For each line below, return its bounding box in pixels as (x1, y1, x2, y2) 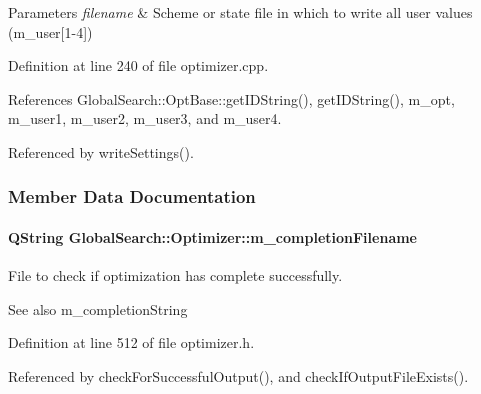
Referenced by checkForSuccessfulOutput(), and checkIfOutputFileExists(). (8, 365, 469, 386)
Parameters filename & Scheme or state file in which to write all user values (8, 2, 473, 22)
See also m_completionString (8, 298, 188, 319)
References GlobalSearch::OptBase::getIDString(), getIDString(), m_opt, (8, 88, 455, 109)
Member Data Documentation (8, 184, 256, 209)
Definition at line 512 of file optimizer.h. (8, 332, 255, 353)
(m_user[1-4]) (8, 21, 93, 42)
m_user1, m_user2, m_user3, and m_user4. (8, 108, 282, 129)
